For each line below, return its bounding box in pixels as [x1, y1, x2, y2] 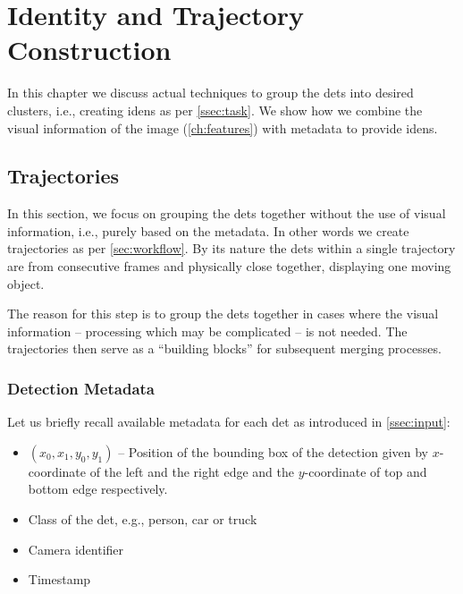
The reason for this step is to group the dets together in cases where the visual [7, 304, 439, 323]
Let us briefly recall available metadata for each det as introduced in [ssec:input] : [7, 412, 450, 431]
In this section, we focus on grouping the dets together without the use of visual [7, 204, 446, 223]
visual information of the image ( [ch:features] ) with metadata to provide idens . [7, 118, 438, 137]
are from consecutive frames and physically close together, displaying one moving [7, 257, 451, 276]
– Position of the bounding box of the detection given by [118, 442, 428, 461]
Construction [7, 31, 172, 68]
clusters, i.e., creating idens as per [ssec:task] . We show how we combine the [7, 100, 423, 119]
